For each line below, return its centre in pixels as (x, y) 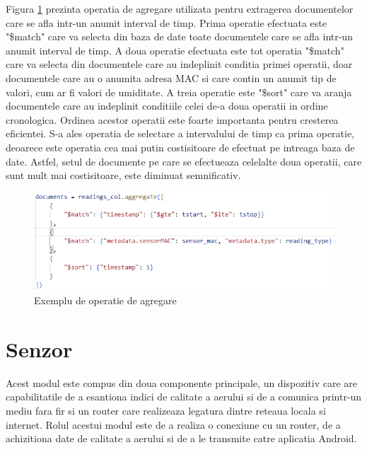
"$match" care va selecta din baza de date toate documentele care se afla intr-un (179, 36)
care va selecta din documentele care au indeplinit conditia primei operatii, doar (179, 64)
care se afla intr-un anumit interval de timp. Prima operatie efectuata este (166, 22)
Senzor (39, 348)
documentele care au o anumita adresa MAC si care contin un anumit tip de (171, 77)
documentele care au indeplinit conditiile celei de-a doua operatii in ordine (167, 106)
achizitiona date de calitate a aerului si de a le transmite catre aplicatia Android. (181, 438)
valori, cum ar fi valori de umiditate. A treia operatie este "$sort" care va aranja (179, 92)
